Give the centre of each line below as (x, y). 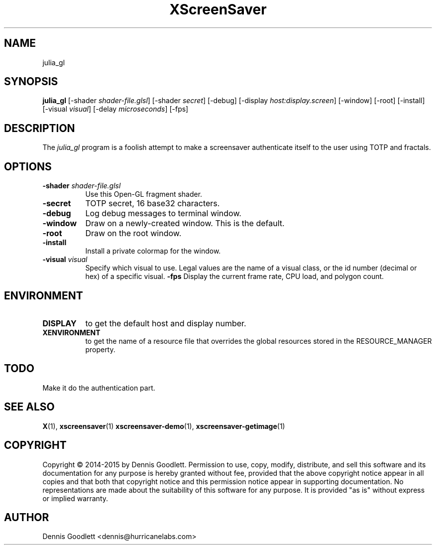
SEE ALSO (29, 407)
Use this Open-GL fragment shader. (144, 194)
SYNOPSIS (31, 82)
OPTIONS (28, 166)
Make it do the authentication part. (99, 388)
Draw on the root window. (133, 233)
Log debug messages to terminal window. (163, 213)
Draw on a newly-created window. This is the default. (185, 223)
